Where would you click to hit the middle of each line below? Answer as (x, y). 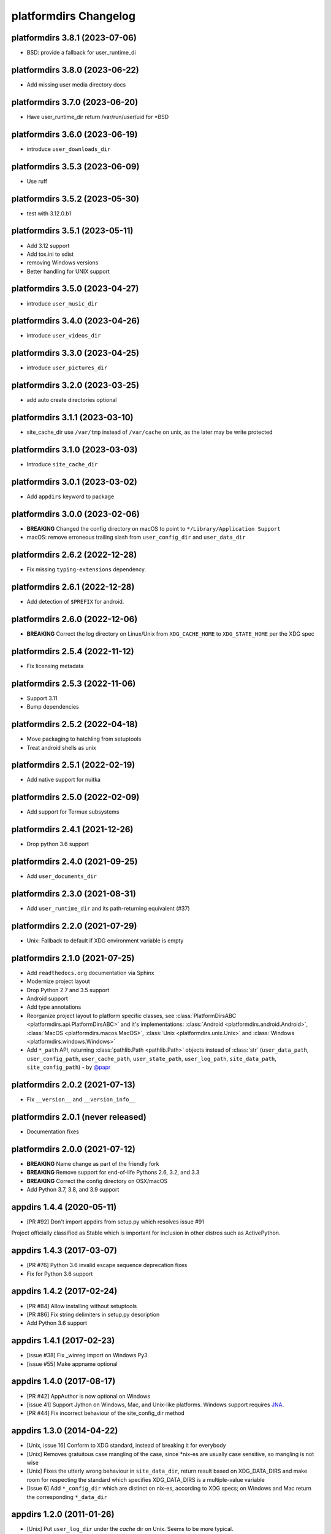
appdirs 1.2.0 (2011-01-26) (63, 1515)
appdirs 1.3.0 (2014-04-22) (65, 1431)
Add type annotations (54, 1007)
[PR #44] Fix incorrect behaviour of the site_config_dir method (106, 1413)
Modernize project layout (58, 981)
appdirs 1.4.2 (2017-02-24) (64, 1291)
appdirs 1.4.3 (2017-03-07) (64, 1251)
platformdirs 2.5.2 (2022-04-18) (74, 724)
